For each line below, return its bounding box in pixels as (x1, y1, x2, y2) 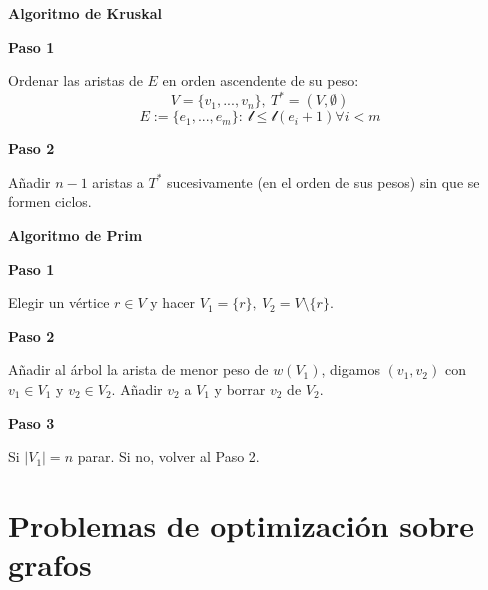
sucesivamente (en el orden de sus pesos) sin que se (167, 171, 480, 192)
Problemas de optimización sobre (8, 505, 475, 545)
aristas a (92, 171, 144, 192)
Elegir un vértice (8, 292, 110, 313)
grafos (8, 544, 92, 585)
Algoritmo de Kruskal (8, 3, 162, 23)
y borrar (214, 379, 266, 400)
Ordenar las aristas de (8, 70, 143, 91)
